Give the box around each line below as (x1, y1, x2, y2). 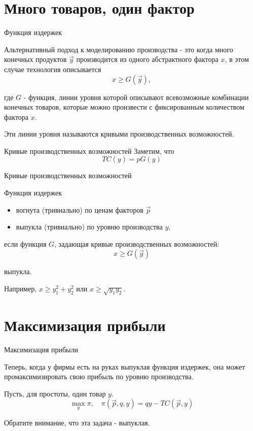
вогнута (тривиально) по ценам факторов (16, 204, 143, 215)
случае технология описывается (4, 63, 101, 74)
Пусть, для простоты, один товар (4, 388, 106, 399)
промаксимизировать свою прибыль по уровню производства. (4, 371, 194, 382)
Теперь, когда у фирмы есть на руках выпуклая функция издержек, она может (4, 361, 245, 372)
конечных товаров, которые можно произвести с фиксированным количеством (4, 102, 244, 112)
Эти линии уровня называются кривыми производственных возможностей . (4, 128, 234, 139)
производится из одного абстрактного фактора (76, 54, 219, 64)
